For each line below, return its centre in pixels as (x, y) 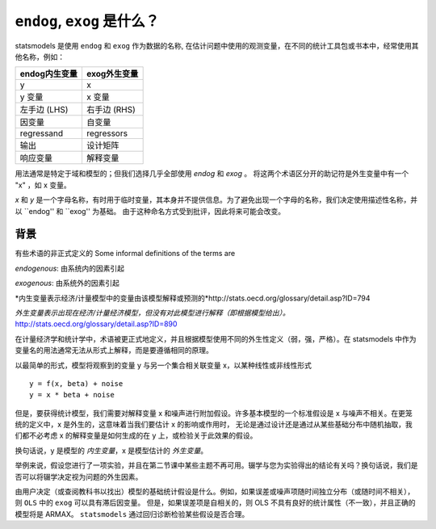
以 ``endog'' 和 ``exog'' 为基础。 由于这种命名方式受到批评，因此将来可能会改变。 (150, 211)
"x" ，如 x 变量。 (43, 185)
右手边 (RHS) (111, 110)
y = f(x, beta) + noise (76, 383)
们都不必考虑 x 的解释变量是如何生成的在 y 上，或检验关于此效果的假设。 (136, 435)
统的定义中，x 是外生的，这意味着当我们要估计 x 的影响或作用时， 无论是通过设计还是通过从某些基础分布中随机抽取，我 (214, 425)
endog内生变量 (49, 74)
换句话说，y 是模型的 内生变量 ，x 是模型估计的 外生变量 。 (111, 450)
